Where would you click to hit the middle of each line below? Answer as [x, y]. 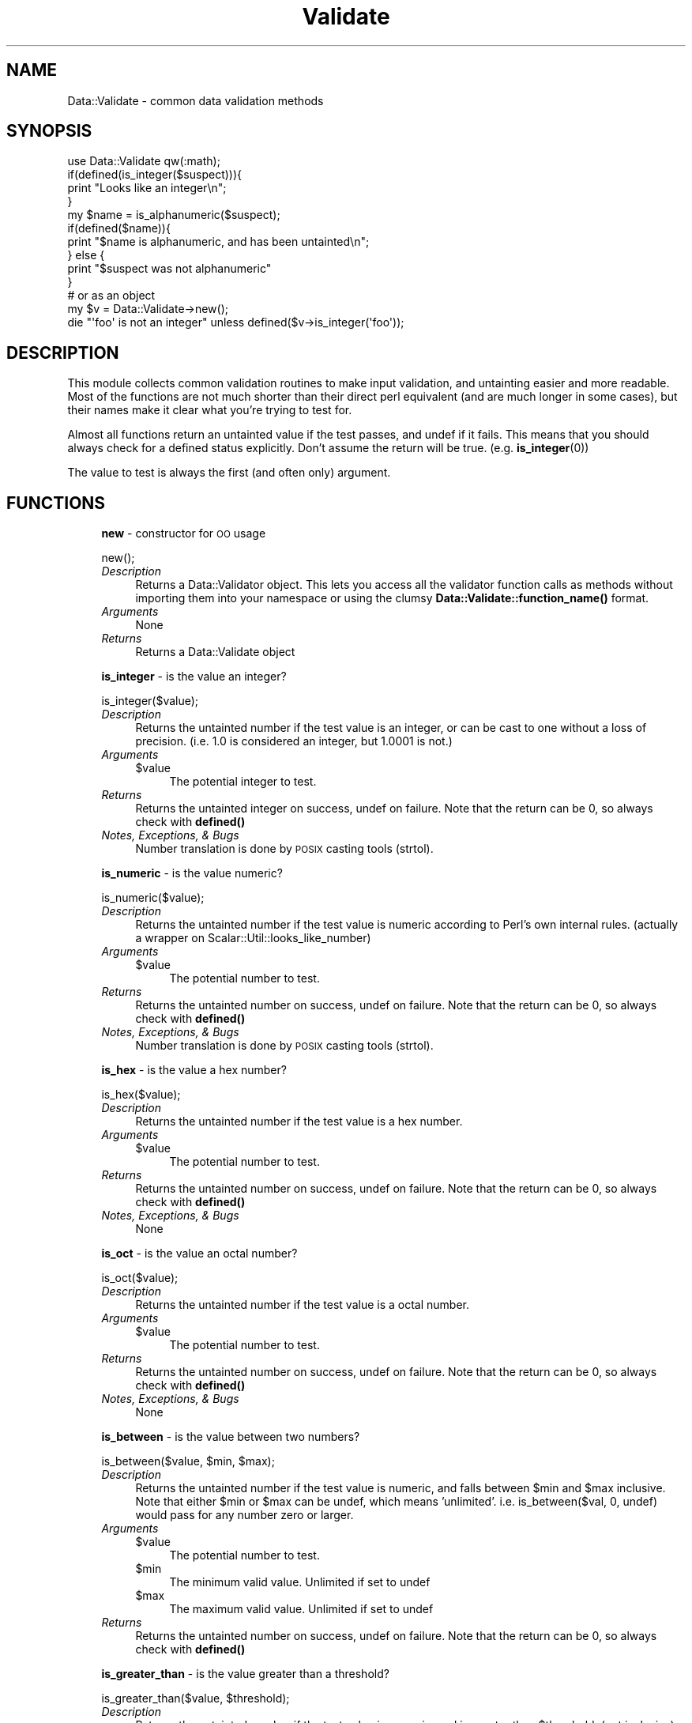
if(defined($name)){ [119, 228]
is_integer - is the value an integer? [194, 677]
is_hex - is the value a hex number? [194, 1070]
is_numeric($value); [153, 898]
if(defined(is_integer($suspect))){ [154, 175]
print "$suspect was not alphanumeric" [169, 269]
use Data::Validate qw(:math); [144, 161]
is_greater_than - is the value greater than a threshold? [245, 1674]
